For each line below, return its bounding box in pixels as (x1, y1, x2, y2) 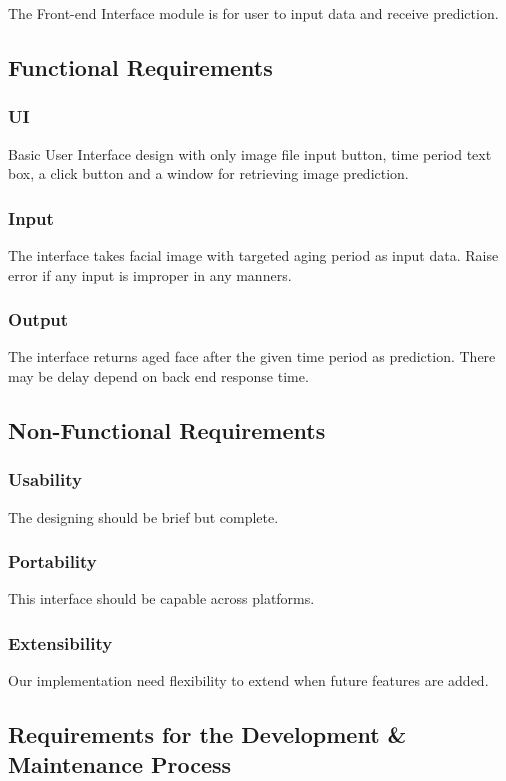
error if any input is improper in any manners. (8, 264, 292, 285)
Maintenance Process (8, 748, 232, 779)
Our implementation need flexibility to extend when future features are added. (8, 670, 489, 691)
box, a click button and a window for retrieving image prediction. (8, 163, 409, 184)
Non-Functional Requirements (8, 414, 326, 445)
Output (8, 307, 69, 332)
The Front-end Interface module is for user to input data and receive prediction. (8, 3, 499, 23)
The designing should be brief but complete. (8, 506, 279, 527)
